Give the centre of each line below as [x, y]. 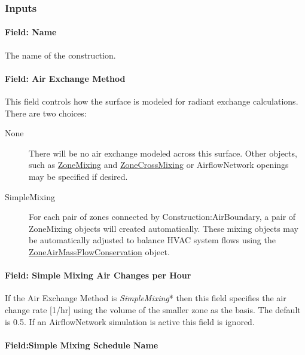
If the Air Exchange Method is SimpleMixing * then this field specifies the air [146, 298]
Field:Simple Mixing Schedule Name [82, 345]
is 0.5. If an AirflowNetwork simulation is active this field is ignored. [130, 321]
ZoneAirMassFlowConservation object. [99, 251]
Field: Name [31, 32]
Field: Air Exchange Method [65, 78]
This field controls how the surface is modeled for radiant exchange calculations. [152, 101]
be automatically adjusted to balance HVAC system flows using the [152, 240]
